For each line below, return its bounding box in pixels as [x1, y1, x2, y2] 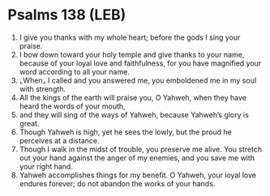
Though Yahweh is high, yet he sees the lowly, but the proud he [19, 127, 232, 137]
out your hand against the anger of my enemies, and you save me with [19, 152, 255, 163]
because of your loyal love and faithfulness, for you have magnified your [19, 58, 262, 68]
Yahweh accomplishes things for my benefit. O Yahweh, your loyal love [19, 170, 257, 180]
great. [19, 118, 40, 128]
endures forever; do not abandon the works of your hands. [19, 178, 216, 188]
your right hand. [19, 161, 74, 171]
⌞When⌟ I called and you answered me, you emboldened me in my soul [19, 75, 257, 85]
